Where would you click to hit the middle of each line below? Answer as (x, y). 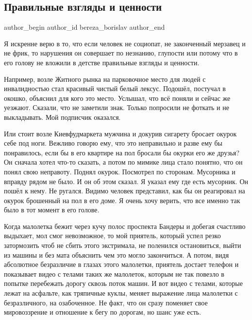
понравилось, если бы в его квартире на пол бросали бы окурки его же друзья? (122, 152)
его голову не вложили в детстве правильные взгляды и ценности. (102, 62)
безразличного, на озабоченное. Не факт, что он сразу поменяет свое (106, 302)
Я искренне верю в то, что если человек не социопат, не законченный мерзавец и (125, 43)
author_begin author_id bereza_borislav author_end (84, 27)
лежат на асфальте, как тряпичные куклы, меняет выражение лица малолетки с (121, 293)
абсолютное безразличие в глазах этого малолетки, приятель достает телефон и (121, 264)
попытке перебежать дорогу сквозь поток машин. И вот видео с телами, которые (123, 283)
